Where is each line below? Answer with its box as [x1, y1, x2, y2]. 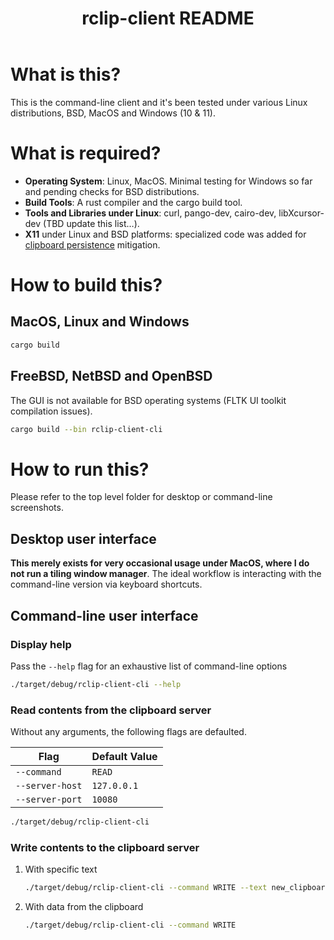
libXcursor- [278, 207, 325, 219]
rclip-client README [81, 7, 255, 30]
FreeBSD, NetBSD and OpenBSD [10, 368, 213, 385]
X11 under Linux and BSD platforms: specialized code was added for [24, 228, 307, 240]
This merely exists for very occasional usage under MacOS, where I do [10, 557, 310, 569]
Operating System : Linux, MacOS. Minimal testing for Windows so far [24, 175, 313, 187]
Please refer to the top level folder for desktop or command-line [10, 491, 273, 503]
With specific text [24, 863, 98, 876]
